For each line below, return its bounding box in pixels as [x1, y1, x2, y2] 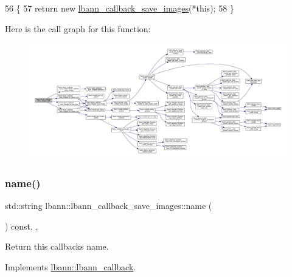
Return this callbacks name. [5, 240, 109, 253]
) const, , [5, 219, 38, 232]
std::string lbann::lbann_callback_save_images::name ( [5, 199, 212, 212]
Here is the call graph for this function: [5, 22, 151, 35]
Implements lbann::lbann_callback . [5, 261, 136, 273]
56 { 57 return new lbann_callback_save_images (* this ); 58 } [5, 2, 234, 14]
